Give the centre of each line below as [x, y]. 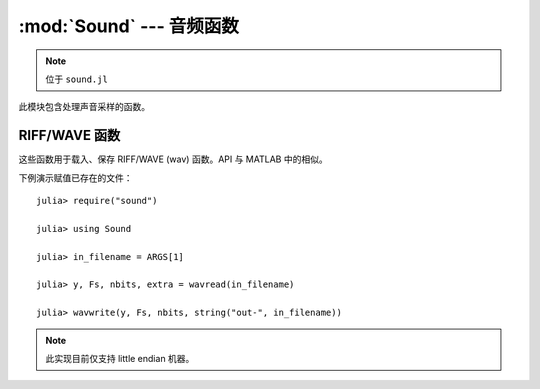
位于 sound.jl [77, 79]
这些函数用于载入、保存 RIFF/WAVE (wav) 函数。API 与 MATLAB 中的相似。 [173, 159]
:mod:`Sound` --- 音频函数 [129, 26]
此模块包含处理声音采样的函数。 [84, 107]
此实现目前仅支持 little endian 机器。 [120, 358]
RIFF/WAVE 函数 [69, 135]
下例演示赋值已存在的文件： [75, 177]
